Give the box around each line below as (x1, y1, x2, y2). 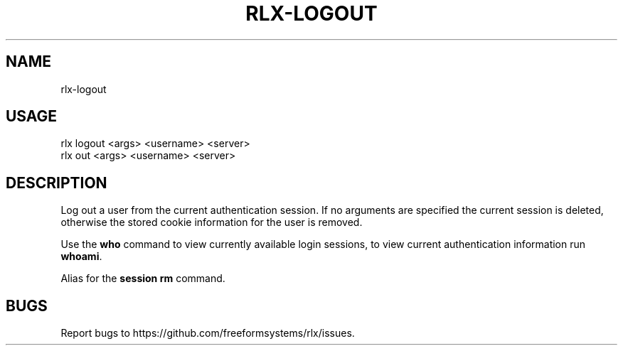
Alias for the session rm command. (60, 272, 225, 285)
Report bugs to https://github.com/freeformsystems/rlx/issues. (60, 327, 355, 340)
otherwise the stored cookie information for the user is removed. (60, 216, 363, 229)
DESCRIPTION (6, 173, 107, 192)
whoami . (60, 250, 102, 263)
